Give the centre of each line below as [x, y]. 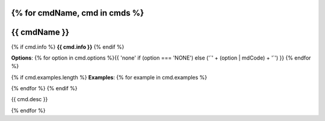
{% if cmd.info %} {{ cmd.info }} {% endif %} [68, 47]
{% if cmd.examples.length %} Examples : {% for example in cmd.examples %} [109, 77]
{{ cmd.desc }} [29, 99]
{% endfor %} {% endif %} [44, 88]
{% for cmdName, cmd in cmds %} [78, 13]
